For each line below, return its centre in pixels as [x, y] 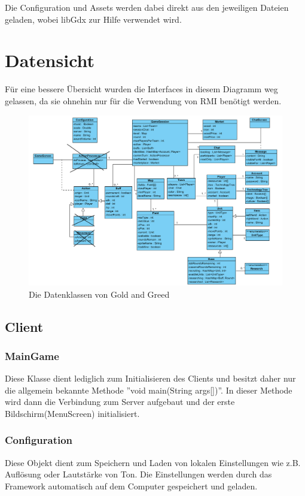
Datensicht [50, 60]
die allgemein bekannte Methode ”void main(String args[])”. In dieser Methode [149, 390]
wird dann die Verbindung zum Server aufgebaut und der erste [120, 402]
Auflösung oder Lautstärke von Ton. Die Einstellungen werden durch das [138, 474]
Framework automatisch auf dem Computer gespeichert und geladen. [131, 486]
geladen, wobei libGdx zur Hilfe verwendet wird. [93, 19]
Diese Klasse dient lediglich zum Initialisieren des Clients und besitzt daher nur [150, 378]
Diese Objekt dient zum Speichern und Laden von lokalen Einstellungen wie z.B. [153, 462]
